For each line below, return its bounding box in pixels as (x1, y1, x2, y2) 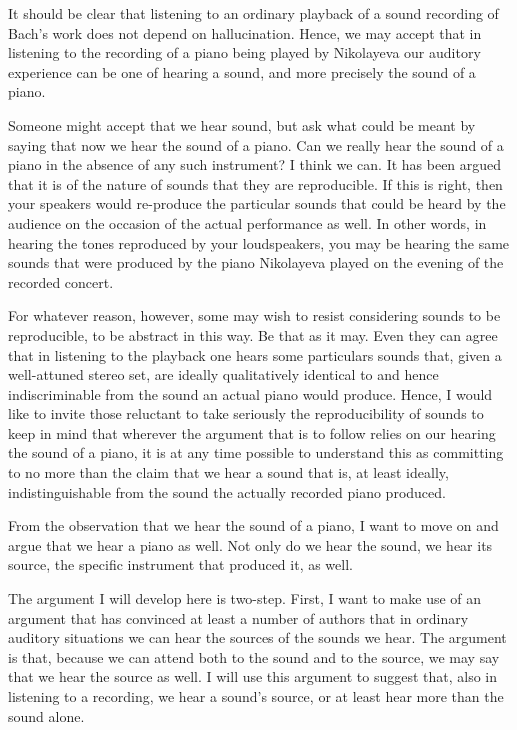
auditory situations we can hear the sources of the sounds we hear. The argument (8, 627, 507, 648)
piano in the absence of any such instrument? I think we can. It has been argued (8, 154, 502, 175)
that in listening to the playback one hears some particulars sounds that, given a (8, 344, 502, 365)
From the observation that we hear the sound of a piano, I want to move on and (8, 515, 499, 536)
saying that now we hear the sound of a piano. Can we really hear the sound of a (8, 134, 504, 155)
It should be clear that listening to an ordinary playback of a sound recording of (8, 3, 499, 23)
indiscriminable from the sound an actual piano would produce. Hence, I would (8, 383, 493, 404)
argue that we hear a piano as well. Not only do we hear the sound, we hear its (8, 534, 493, 555)
